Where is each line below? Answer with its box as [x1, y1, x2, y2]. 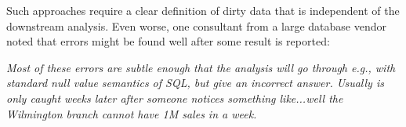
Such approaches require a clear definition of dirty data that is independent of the [6, 2, 400, 18]
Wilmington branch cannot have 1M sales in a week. [6, 105, 257, 122]
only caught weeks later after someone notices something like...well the [6, 89, 343, 106]
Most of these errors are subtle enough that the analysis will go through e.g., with [6, 59, 396, 75]
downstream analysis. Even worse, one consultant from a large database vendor [6, 17, 386, 34]
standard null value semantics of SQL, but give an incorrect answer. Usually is [6, 74, 384, 91]
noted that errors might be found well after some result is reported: [6, 33, 330, 49]
